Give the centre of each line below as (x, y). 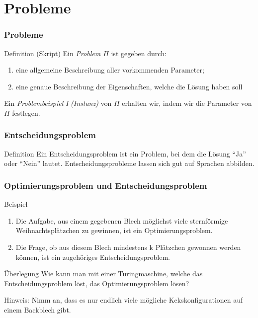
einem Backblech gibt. (38, 309)
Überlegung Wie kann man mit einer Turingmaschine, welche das (103, 274)
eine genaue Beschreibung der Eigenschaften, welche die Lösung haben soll (129, 86)
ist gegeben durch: (139, 53)
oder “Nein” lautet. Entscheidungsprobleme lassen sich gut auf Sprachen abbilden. (129, 163)
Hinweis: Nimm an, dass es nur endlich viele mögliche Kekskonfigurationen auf (124, 300)
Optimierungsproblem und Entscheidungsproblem (106, 185)
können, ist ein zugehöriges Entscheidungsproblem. (93, 257)
